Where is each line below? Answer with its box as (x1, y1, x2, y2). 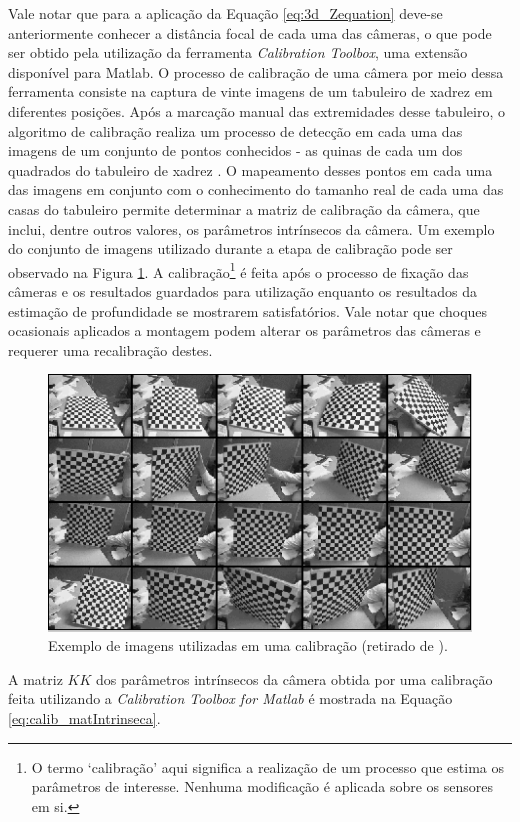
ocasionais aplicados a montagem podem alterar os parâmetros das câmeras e (8, 320, 481, 341)
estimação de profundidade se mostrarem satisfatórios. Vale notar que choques (8, 300, 488, 321)
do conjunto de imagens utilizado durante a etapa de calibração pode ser (8, 238, 453, 259)
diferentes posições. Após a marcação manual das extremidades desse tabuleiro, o (8, 100, 505, 121)
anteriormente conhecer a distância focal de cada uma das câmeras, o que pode (8, 22, 492, 43)
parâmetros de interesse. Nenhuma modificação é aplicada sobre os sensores (31, 776, 493, 797)
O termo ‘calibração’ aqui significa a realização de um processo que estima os (31, 756, 505, 777)
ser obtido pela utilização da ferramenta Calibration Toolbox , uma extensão (8, 42, 468, 63)
